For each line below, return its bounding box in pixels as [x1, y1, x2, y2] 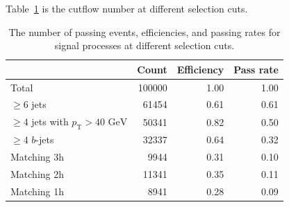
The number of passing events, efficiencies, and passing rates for [8, 24, 281, 39]
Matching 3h [10, 150, 65, 164]
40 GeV [94, 118, 128, 128]
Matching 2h [10, 167, 65, 181]
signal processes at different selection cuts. [54, 38, 235, 53]
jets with [31, 114, 69, 129]
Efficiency [176, 62, 224, 76]
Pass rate [233, 62, 279, 76]
